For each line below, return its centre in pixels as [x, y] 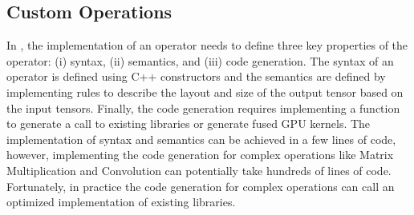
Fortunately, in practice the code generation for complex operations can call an [201, 186]
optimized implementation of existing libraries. [121, 202]
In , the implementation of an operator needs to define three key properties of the [207, 45]
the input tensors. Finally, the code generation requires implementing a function [203, 107]
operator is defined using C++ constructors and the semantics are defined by [196, 76]
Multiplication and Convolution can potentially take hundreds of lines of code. [199, 170]
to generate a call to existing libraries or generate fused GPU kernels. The [189, 123]
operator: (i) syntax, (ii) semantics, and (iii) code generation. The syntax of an [200, 60]
